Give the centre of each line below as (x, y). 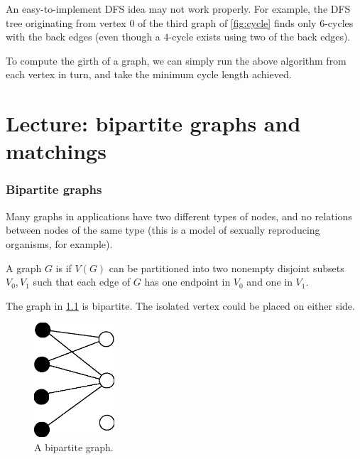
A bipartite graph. (74, 447)
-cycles (339, 22)
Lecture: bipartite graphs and (153, 123)
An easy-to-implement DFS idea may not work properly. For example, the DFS (178, 9)
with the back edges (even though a (83, 37)
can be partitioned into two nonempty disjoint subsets (227, 268)
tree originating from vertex (66, 22)
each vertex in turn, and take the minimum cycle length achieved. (149, 74)
